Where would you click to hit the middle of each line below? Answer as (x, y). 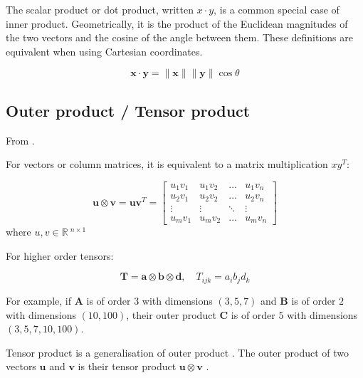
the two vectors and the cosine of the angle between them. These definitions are (179, 37)
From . (20, 140)
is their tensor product (127, 366)
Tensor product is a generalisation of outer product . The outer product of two (177, 352)
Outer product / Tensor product (128, 110)
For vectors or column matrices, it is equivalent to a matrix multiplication (167, 164)
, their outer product (171, 314)
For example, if (39, 300)
